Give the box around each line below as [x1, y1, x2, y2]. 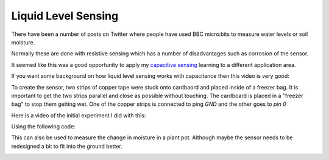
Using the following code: [11, 123, 76, 130]
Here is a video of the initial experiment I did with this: [11, 111, 146, 119]
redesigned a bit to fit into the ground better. [11, 142, 123, 150]
